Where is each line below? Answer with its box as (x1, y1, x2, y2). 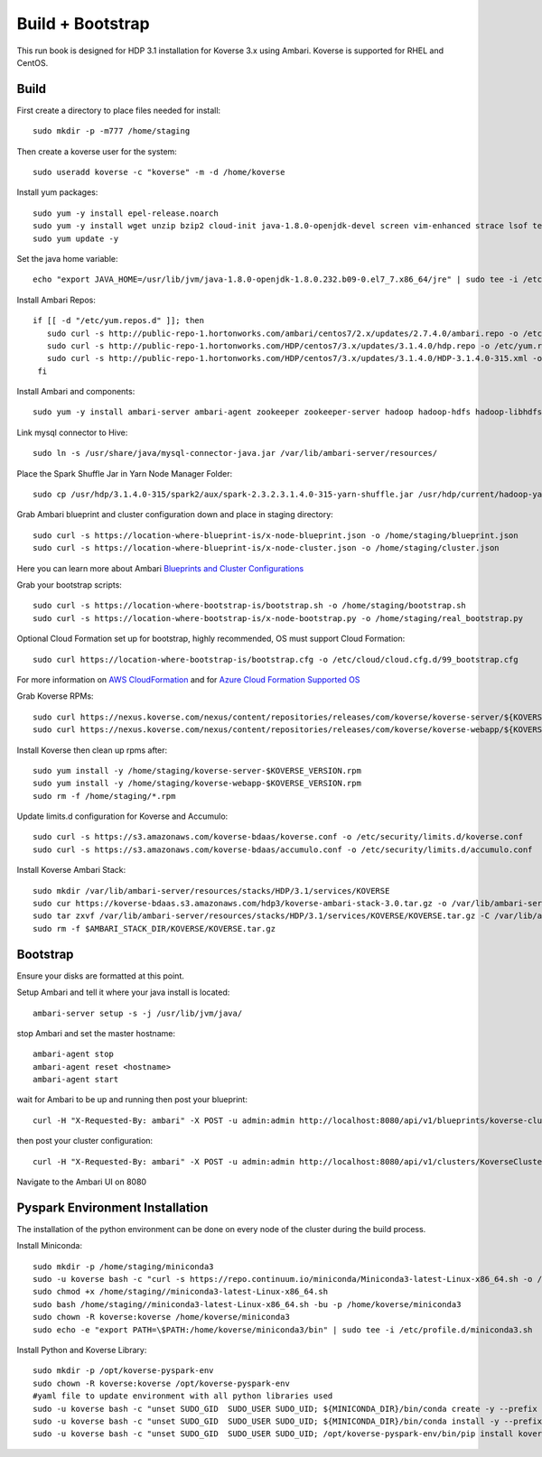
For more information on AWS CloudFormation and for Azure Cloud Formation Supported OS (16, 673, 360, 685)
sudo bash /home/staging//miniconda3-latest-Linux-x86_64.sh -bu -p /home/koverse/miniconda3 (33, 1299, 462, 1309)
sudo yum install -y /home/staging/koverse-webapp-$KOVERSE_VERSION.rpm (33, 778, 361, 789)
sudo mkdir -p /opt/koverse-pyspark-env (33, 1366, 214, 1376)
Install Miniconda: (16, 1240, 83, 1251)
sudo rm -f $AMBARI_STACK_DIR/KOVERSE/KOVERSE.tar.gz (33, 923, 276, 933)
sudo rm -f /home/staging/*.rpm (33, 791, 176, 801)
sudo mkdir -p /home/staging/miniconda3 (33, 1261, 214, 1272)
